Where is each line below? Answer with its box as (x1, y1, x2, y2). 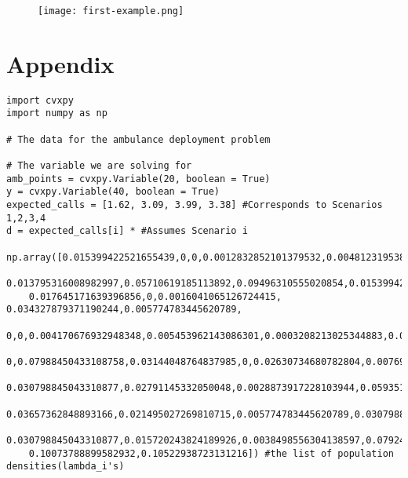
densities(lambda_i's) (6, 461, 125, 473)
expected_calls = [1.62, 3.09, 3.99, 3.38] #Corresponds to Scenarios (6, 199, 383, 211)
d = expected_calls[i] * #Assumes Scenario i (6, 225, 248, 237)
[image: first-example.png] (38, 5, 184, 16)
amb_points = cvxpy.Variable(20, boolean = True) (6, 173, 271, 184)
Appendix (6, 47, 115, 79)
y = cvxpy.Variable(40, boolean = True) (6, 186, 220, 198)
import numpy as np (6, 108, 107, 119)
